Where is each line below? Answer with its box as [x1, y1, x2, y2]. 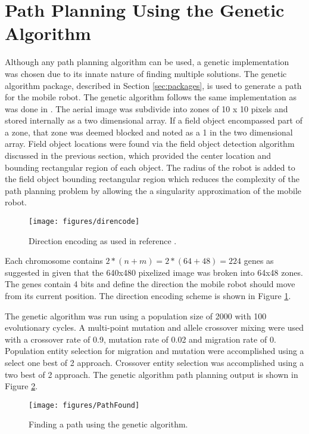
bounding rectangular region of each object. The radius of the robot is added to [5, 161, 295, 173]
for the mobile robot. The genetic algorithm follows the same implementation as [5, 91, 296, 103]
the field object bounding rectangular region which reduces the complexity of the [5, 173, 299, 185]
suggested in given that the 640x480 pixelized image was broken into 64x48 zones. [5, 266, 303, 278]
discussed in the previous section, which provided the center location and [5, 149, 271, 162]
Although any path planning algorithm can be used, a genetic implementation [5, 56, 289, 68]
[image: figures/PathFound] [29, 401, 140, 410]
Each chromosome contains [5, 254, 103, 267]
